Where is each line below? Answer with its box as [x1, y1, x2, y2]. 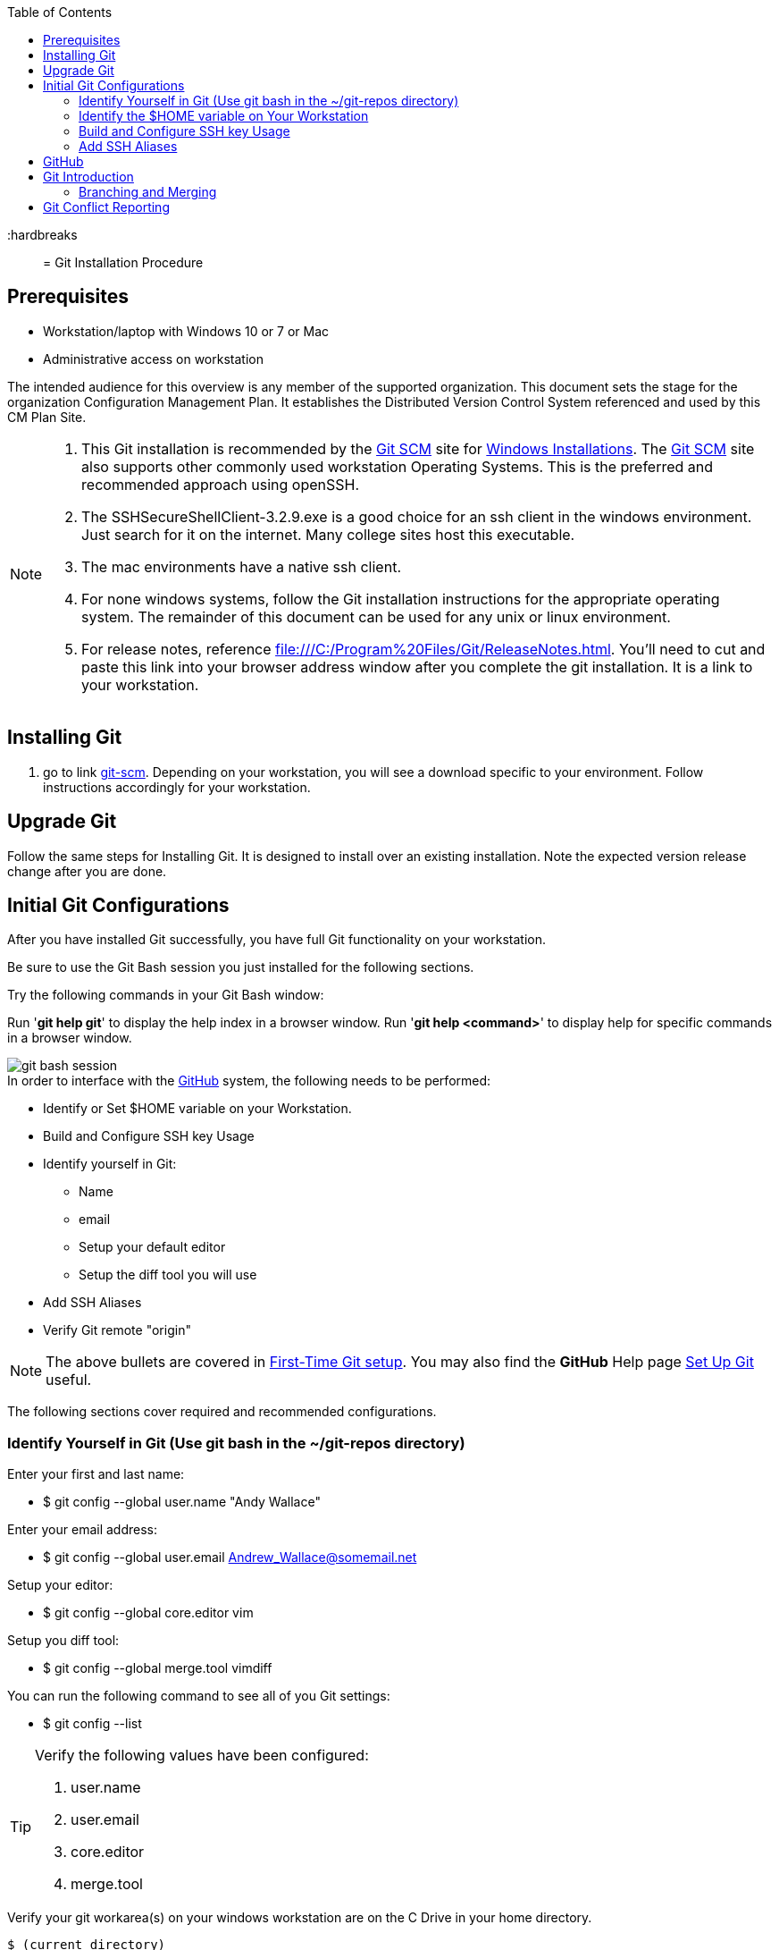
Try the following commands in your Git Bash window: [7, 987, 324, 1003]
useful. [46, 1371, 92, 1389]
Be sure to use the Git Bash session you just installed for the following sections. [7, 959, 474, 975]
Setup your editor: [7, 1577, 113, 1593]
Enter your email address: [7, 1522, 157, 1538]
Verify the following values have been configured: [35, 1746, 369, 1765]
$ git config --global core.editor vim [43, 1605, 254, 1621]
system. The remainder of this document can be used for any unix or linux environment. [81, 607, 671, 626]
